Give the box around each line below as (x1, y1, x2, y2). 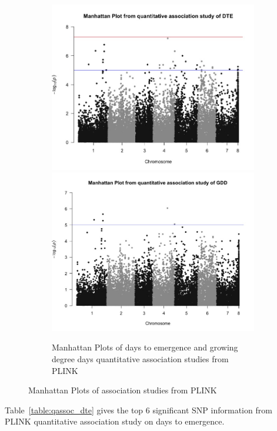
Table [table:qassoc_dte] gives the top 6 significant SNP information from (5, 403, 272, 416)
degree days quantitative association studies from (52, 352, 229, 365)
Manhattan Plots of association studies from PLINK (28, 384, 217, 396)
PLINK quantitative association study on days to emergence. (5, 415, 225, 427)
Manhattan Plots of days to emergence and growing (52, 341, 238, 353)
